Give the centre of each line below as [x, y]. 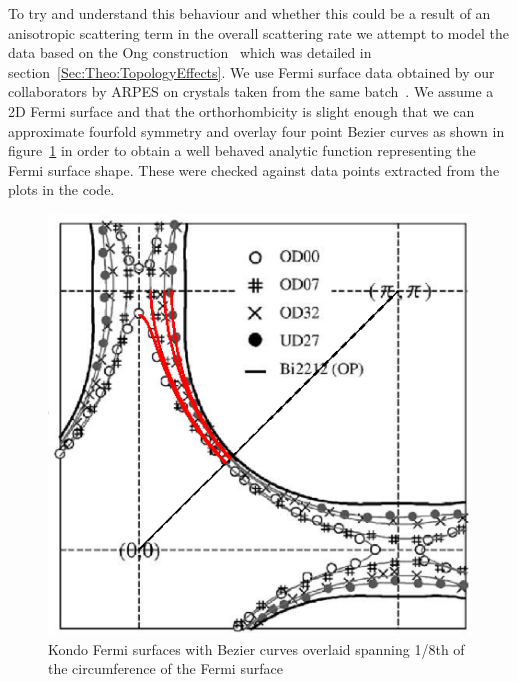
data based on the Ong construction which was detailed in [190, 52]
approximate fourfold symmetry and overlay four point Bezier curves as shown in [256, 130]
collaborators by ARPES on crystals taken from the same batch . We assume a [251, 91]
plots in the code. [61, 189]
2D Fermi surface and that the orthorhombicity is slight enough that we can [241, 110]
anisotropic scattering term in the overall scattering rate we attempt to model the [258, 32]
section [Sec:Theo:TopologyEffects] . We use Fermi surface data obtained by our [251, 71]
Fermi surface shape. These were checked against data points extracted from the [254, 169]
